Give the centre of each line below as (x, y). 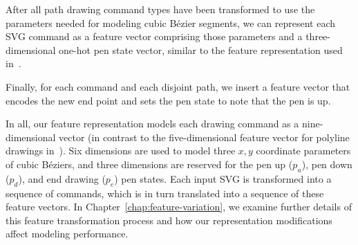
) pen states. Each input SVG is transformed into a (223, 178)
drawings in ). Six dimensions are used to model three (121, 151)
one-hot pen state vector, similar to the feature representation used (201, 49)
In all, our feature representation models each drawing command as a (152, 124)
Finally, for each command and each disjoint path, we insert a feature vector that (178, 86)
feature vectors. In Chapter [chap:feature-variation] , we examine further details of (179, 207)
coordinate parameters (303, 151)
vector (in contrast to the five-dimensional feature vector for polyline (204, 137)
